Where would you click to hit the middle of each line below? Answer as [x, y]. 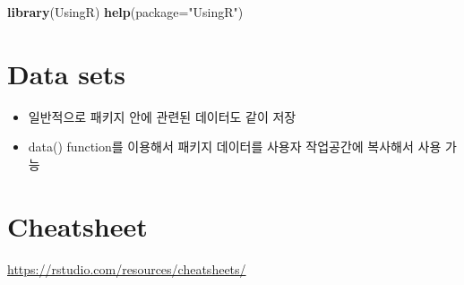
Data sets [66, 73]
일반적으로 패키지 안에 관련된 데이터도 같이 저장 [162, 116]
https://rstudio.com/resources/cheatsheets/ [127, 268]
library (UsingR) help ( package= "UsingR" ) [125, 12]
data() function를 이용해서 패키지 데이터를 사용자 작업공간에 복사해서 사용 [235, 147]
